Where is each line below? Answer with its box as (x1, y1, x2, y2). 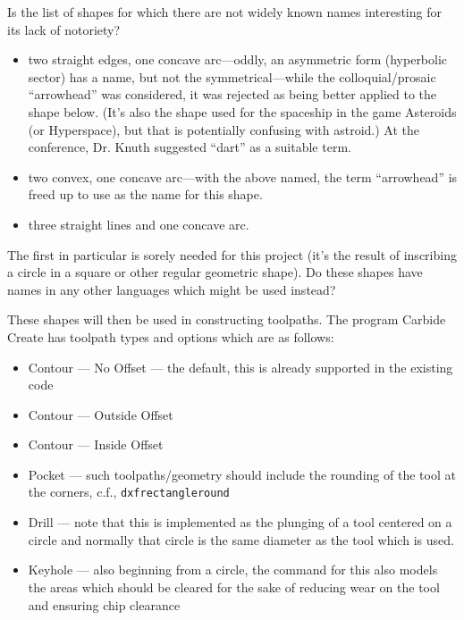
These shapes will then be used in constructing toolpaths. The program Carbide (7, 310, 446, 329)
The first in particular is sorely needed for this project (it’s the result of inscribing (7, 245, 457, 264)
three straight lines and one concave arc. (28, 214, 249, 233)
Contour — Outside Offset (28, 405, 173, 423)
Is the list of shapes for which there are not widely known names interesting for (7, 3, 442, 21)
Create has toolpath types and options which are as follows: (7, 327, 334, 346)
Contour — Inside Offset (28, 435, 164, 454)
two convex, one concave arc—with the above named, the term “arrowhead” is (28, 167, 458, 186)
